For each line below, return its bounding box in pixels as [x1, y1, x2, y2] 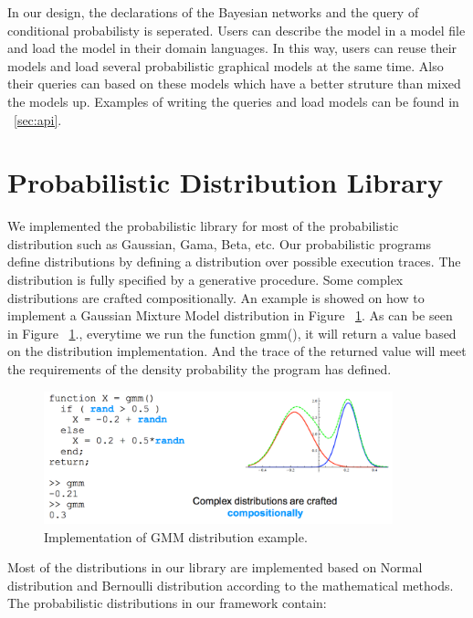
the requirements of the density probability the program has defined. [7, 360, 392, 379]
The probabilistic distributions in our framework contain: [7, 593, 327, 613]
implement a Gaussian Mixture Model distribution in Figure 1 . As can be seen [7, 306, 453, 325]
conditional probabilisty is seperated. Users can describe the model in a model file [7, 20, 466, 39]
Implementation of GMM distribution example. [44, 527, 308, 546]
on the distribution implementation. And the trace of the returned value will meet [7, 341, 467, 361]
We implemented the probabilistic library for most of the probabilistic [7, 216, 399, 236]
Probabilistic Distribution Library [7, 163, 444, 201]
